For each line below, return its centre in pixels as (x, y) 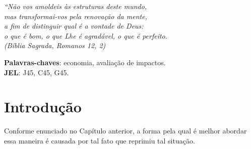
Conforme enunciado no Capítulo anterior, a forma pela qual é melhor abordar (126, 131)
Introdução (43, 107)
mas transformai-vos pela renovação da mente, (76, 16)
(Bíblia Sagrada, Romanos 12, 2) (55, 45)
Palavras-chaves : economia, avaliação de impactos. (85, 62)
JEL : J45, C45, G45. (37, 72)
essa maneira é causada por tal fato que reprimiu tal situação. (100, 140)
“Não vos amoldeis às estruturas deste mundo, (76, 6)
